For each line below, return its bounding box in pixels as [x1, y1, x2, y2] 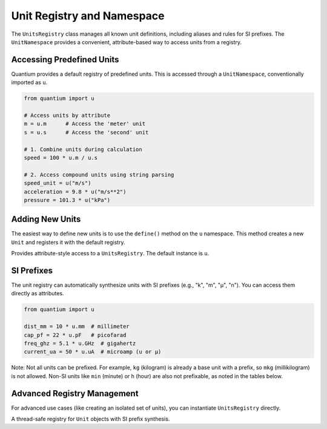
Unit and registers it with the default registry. [11, 238, 125, 246]
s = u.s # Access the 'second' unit [24, 129, 149, 136]
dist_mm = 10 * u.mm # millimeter [24, 323, 130, 330]
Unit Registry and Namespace [11, 9, 165, 22]
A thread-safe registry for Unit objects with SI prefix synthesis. [11, 415, 170, 423]
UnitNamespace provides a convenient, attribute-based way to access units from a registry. [11, 38, 242, 45]
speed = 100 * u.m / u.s [24, 154, 98, 161]
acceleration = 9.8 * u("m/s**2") [24, 188, 127, 195]
